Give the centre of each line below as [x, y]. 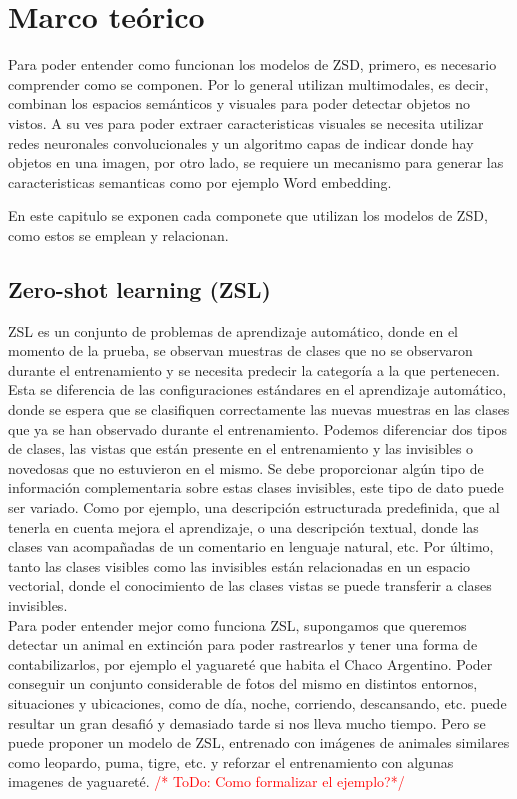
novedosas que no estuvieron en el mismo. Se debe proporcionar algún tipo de [246, 467]
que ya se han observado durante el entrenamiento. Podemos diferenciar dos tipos [257, 428]
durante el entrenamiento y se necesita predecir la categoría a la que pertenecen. [254, 369]
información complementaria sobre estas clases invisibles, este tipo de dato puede [256, 487]
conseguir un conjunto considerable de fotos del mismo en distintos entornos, [243, 683]
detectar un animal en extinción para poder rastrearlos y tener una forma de [243, 644]
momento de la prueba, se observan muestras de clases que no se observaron [240, 350]
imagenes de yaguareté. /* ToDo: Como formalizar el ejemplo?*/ [206, 781]
